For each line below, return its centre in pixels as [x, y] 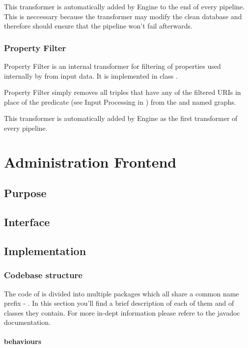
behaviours [23, 341]
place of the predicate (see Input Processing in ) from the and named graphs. [120, 101]
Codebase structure [43, 275]
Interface [27, 222]
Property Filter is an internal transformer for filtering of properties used [112, 66]
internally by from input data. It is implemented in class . [91, 75]
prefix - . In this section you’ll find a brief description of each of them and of [119, 303]
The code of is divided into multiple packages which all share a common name [122, 293]
